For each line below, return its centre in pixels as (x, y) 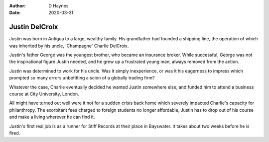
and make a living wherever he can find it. (52, 117)
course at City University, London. (44, 94)
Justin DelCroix (34, 27)
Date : (15, 13)
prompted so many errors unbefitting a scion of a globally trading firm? (82, 78)
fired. (15, 133)
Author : (17, 6)
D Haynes (59, 6)
